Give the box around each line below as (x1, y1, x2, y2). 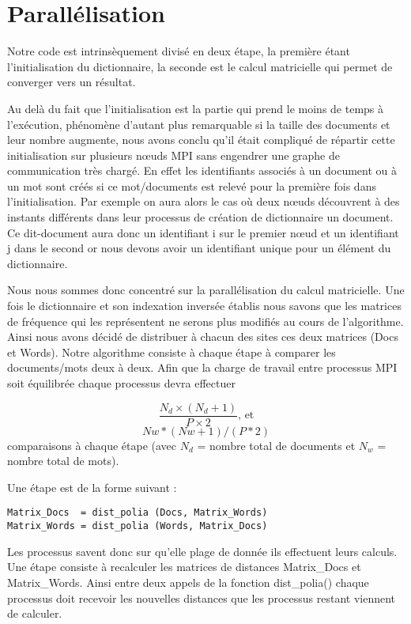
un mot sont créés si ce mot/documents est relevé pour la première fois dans (7, 177, 376, 194)
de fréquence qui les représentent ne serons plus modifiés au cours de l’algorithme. (7, 312, 404, 329)
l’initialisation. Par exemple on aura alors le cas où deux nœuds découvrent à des (7, 193, 400, 210)
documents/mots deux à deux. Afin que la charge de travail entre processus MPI (7, 359, 398, 376)
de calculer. (7, 605, 62, 622)
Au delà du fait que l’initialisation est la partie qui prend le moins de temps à (7, 100, 384, 116)
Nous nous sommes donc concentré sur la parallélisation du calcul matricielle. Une (7, 282, 405, 298)
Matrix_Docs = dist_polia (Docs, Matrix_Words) (7, 507, 268, 519)
